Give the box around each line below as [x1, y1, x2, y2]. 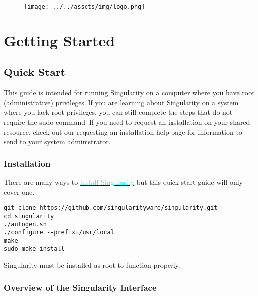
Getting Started [4, 30, 115, 50]
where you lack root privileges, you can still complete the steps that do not [4, 107, 233, 117]
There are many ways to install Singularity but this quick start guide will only [4, 177, 243, 187]
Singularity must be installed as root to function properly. [4, 260, 180, 270]
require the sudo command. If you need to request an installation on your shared [4, 117, 250, 127]
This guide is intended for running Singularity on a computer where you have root [4, 87, 255, 98]
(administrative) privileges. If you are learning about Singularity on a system [4, 97, 239, 107]
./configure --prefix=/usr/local [4, 229, 114, 236]
